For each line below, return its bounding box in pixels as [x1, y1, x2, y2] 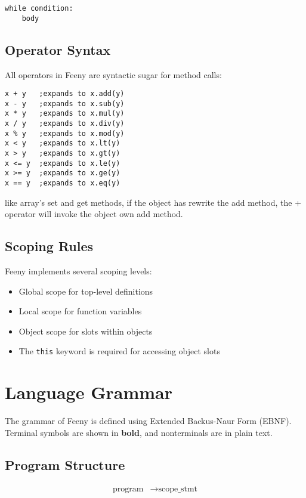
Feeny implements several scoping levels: [5, 265, 152, 277]
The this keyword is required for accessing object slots [18, 345, 220, 357]
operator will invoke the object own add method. [5, 208, 183, 220]
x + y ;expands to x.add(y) [5, 89, 125, 98]
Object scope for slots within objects [18, 324, 153, 337]
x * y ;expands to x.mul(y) [5, 109, 125, 118]
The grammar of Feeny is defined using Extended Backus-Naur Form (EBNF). [5, 415, 292, 427]
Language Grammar [5, 380, 172, 404]
